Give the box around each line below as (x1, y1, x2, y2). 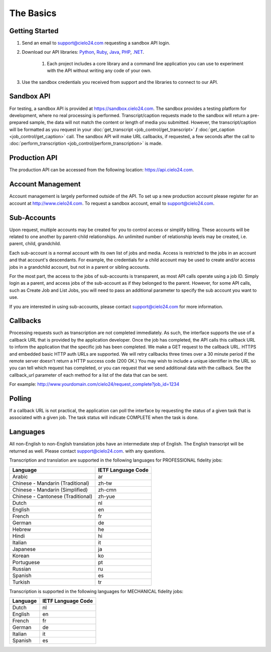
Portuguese (12, 559, 40, 566)
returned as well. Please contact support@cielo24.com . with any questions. (9, 448, 166, 454)
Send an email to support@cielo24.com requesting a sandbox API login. (22, 40, 171, 46)
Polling (9, 394, 32, 403)
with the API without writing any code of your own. (47, 68, 152, 74)
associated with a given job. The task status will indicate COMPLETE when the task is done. (9, 414, 199, 420)
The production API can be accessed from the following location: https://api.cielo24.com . (9, 167, 194, 173)
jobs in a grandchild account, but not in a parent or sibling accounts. (9, 264, 151, 270)
